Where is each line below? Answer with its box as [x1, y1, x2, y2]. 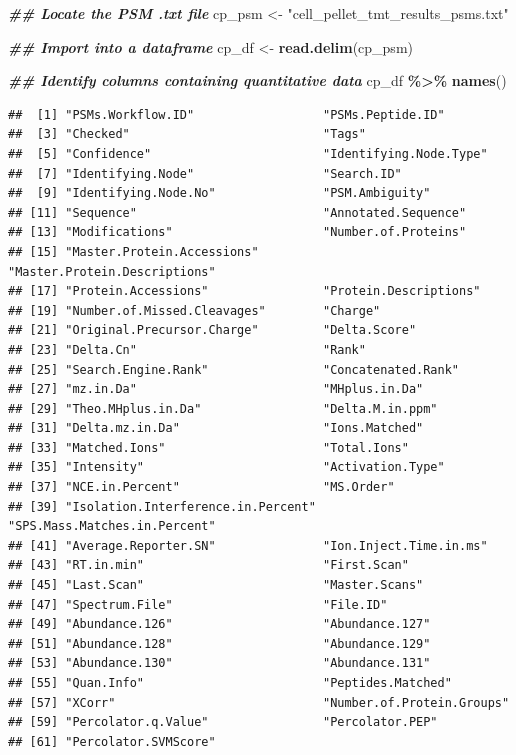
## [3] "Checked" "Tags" [8, 127, 366, 142]
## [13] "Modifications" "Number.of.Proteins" [8, 225, 467, 240]
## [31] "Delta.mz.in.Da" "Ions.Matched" [8, 421, 424, 436]
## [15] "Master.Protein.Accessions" [8, 244, 259, 259]
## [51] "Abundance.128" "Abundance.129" [8, 636, 431, 651]
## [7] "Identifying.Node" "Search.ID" [8, 166, 402, 181]
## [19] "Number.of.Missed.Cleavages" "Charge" [8, 303, 381, 318]
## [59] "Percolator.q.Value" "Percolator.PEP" [8, 715, 438, 730]
